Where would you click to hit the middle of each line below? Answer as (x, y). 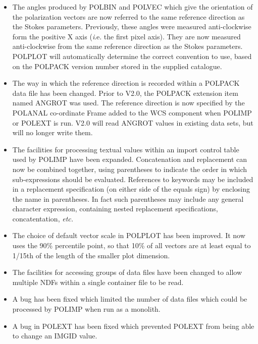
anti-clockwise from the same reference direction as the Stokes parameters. (127, 46)
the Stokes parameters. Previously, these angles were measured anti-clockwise (132, 26)
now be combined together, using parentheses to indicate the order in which (130, 169)
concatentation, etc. (43, 218)
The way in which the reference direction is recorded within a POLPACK (126, 83)
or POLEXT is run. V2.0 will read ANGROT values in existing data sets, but (133, 122)
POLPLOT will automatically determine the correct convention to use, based (132, 56)
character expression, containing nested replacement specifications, (115, 209)
